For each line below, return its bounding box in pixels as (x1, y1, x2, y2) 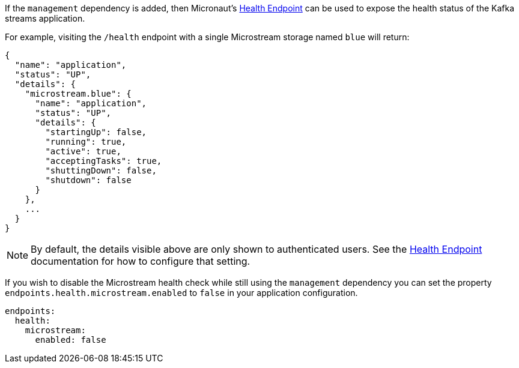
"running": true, (45, 137, 127, 146)
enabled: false (35, 335, 106, 345)
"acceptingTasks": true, (45, 156, 162, 166)
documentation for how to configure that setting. (31, 255, 250, 267)
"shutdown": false (45, 175, 132, 185)
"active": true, (45, 146, 121, 156)
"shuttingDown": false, (45, 166, 157, 175)
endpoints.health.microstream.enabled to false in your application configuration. (5, 288, 358, 298)
